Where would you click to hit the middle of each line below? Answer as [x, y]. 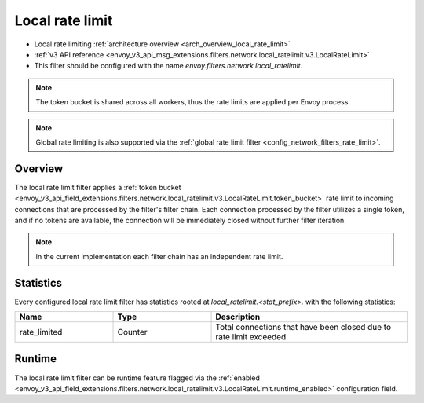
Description [238, 317]
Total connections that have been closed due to [303, 328]
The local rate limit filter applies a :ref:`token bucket [98, 187]
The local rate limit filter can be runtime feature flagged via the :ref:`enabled [137, 378]
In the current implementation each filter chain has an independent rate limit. [159, 256]
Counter [133, 332]
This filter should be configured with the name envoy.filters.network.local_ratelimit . [168, 66]
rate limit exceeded [251, 337]
